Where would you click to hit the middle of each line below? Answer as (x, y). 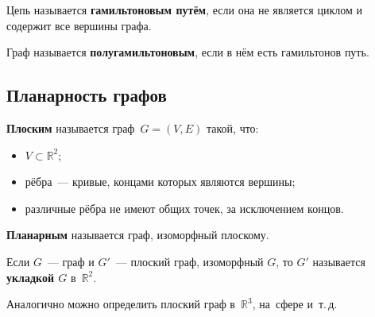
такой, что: (232, 128)
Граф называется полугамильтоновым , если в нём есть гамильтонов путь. (188, 52)
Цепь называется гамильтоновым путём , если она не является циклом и (184, 10)
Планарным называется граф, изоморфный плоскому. (138, 235)
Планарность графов (87, 95)
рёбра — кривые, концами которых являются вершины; (160, 182)
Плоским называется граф (71, 128)
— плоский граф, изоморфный (189, 261)
